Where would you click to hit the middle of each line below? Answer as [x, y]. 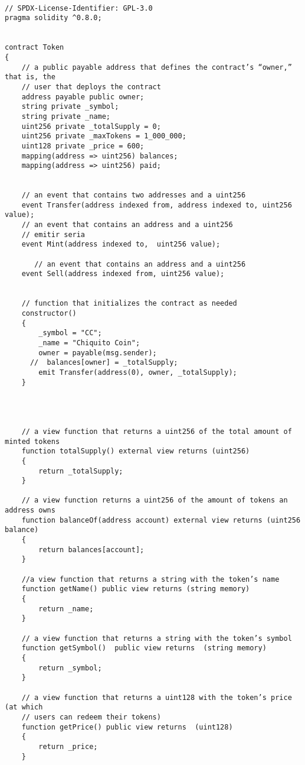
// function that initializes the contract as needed [129, 304]
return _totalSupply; [81, 471]
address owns [30, 510]
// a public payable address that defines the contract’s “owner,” [157, 67]
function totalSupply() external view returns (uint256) [136, 451]
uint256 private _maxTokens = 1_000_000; [104, 136]
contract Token [35, 48]
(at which [24, 707]
